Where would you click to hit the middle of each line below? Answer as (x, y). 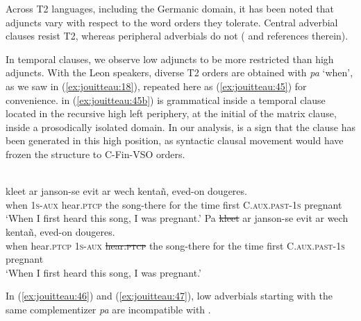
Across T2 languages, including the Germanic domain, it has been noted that (170, 8)
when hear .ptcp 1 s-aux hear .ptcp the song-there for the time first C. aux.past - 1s (175, 245)
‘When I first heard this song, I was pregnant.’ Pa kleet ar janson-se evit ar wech (177, 218)
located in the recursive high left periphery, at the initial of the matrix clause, (171, 113)
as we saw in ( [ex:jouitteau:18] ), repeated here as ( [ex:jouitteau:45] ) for (156, 86)
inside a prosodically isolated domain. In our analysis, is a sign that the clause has (180, 127)
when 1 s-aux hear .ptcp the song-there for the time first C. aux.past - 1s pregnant (174, 204)
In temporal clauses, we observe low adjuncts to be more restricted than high (170, 59)
